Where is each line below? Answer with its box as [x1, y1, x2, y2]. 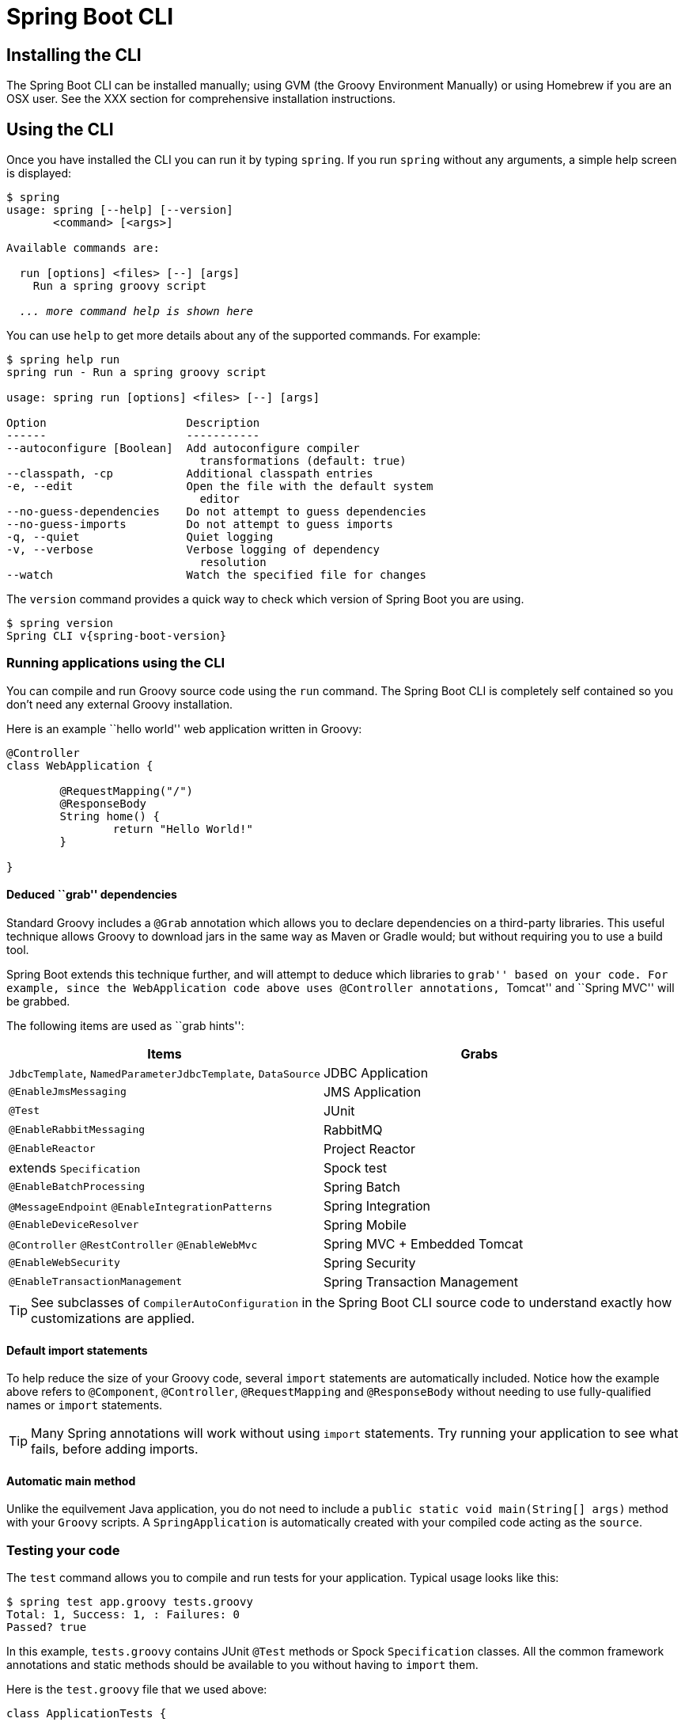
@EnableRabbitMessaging [9, 1123, 146, 1136]
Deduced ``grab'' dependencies [6, 888, 177, 902]
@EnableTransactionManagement [9, 1275, 183, 1288]
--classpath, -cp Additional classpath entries [6, 467, 373, 481]
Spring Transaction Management [323, 1273, 518, 1290]
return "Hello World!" [112, 822, 253, 835]
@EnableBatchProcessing [9, 1180, 146, 1193]
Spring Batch [323, 1178, 400, 1195]
